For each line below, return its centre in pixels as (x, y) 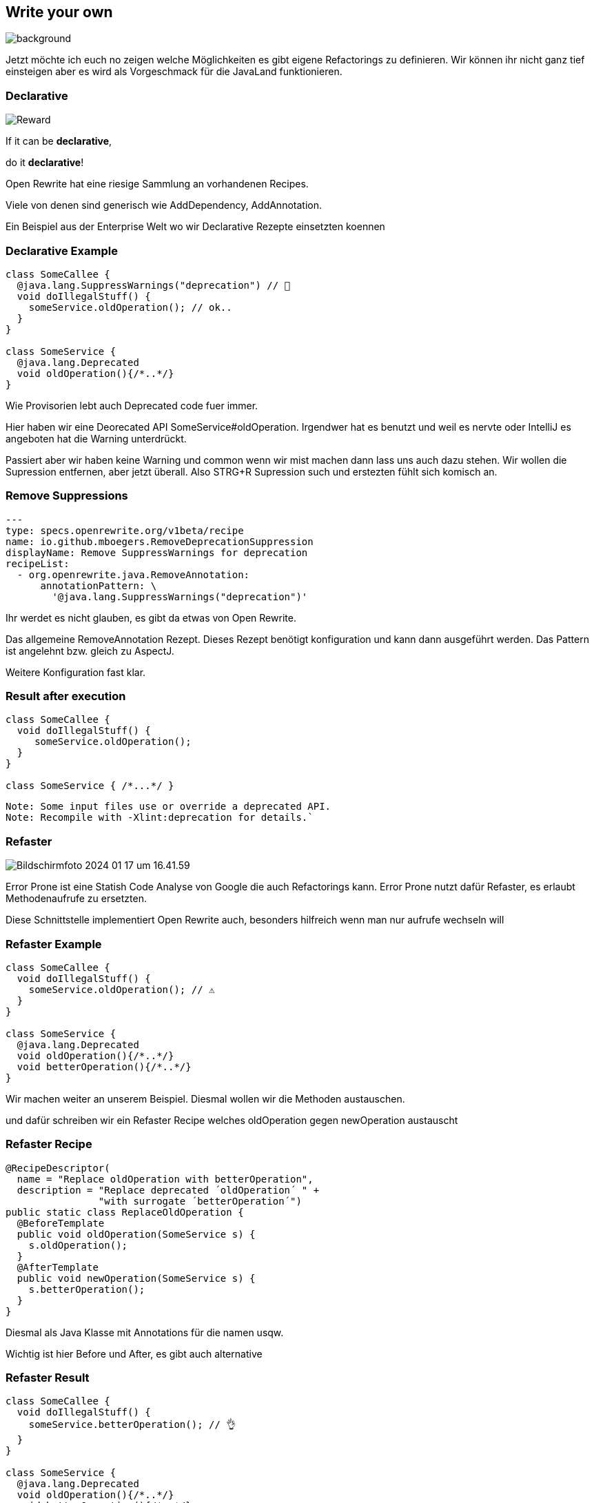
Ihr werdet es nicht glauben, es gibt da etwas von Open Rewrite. (151, 617)
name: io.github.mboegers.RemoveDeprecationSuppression (160, 541)
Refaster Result (48, 1378)
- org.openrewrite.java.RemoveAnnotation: (133, 574)
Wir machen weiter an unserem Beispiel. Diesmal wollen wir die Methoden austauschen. (205, 1098)
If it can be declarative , (59, 141)
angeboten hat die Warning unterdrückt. (96, 438)
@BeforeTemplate (61, 1223)
